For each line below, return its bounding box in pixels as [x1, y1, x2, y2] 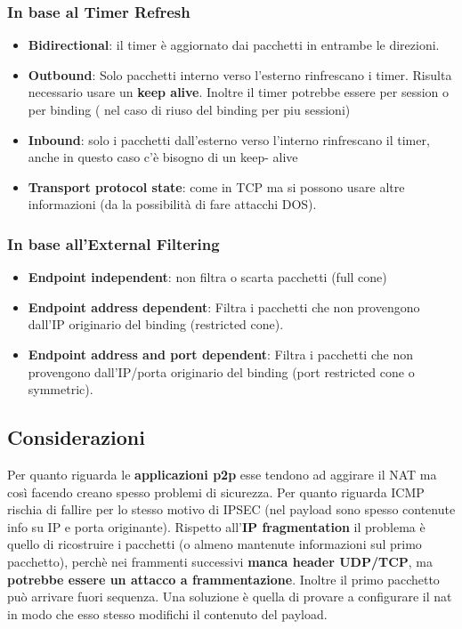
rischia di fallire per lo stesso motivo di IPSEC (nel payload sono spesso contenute [7, 500, 456, 519]
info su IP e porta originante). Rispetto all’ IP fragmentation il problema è [7, 517, 426, 536]
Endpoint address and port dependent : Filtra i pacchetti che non [28, 344, 413, 363]
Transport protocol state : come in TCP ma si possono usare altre [28, 177, 405, 196]
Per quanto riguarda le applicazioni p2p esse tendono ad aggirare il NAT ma [7, 464, 437, 483]
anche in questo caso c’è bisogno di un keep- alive [28, 148, 298, 166]
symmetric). [28, 380, 93, 399]
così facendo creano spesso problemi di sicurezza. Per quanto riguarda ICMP [7, 482, 425, 501]
